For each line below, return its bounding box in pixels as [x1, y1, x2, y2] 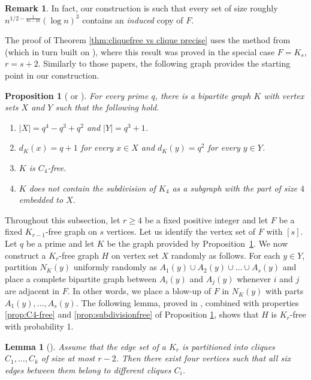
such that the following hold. [55, 101, 159, 113]
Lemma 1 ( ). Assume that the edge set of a [5, 340, 166, 352]
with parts [265, 285, 304, 297]
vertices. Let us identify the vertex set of [106, 225, 256, 238]
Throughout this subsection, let [5, 213, 120, 226]
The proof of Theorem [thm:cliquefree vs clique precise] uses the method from [5, 34, 291, 46]
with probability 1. [5, 319, 74, 332]
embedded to [19, 193, 64, 206]
